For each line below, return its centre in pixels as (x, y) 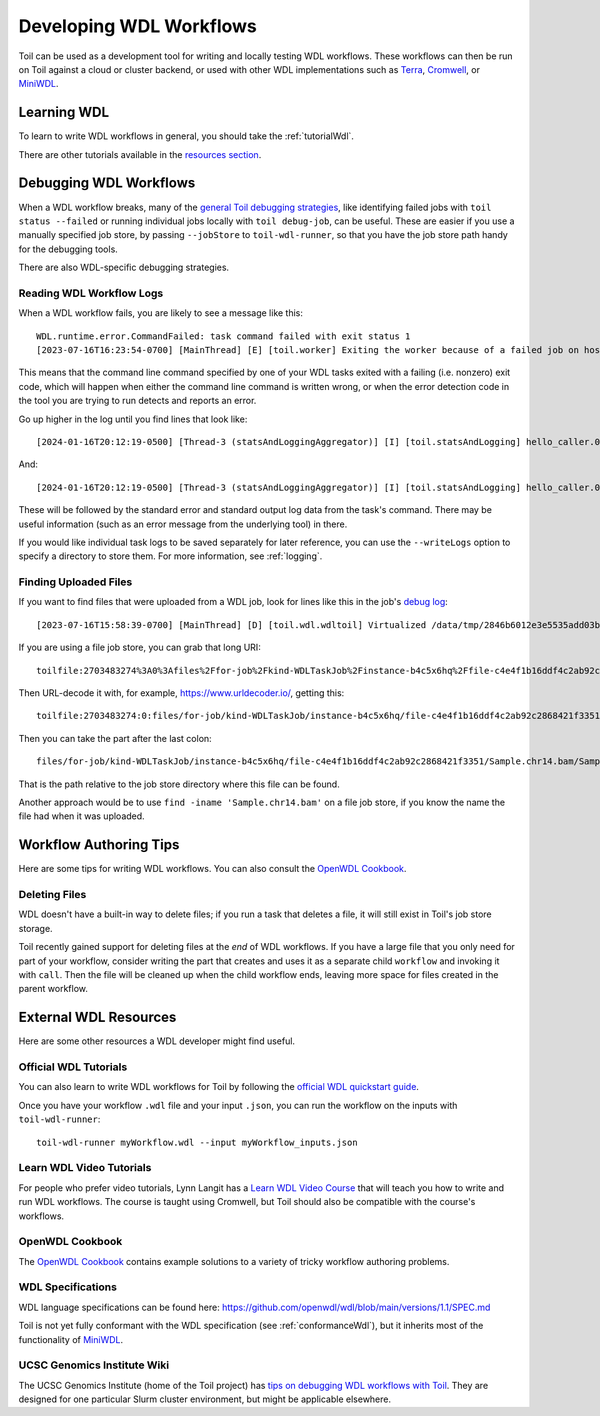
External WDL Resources (97, 1017)
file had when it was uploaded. (81, 816)
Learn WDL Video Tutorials (85, 1168)
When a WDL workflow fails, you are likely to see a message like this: (161, 313)
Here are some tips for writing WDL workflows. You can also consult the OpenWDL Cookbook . (212, 869)
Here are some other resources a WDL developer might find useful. (156, 1041)
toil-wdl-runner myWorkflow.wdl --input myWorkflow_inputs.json (197, 1142)
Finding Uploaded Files (75, 582)
